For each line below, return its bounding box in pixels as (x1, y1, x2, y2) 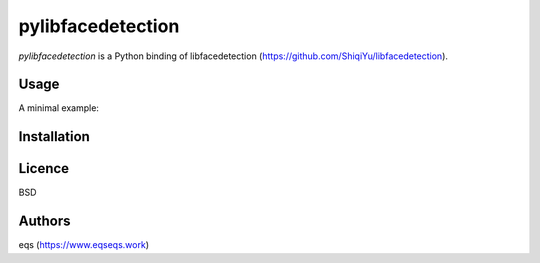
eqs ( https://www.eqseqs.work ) (18, 239, 150, 251)
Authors (18, 213, 71, 230)
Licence (18, 160, 70, 177)
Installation (18, 128, 90, 145)
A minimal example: (18, 102, 100, 114)
